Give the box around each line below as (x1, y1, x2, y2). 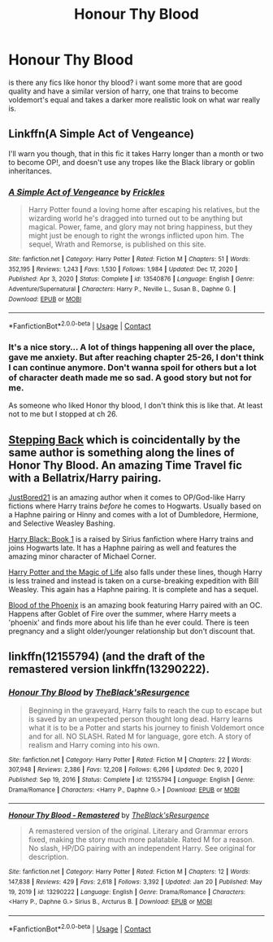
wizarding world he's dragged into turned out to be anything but (28, 213, 244, 224)
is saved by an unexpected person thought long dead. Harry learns (28, 713, 253, 724)
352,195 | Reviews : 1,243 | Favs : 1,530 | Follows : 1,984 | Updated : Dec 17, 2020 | (8, 265, 238, 273)
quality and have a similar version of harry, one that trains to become (8, 86, 239, 96)
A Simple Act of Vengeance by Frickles (8, 186, 165, 198)
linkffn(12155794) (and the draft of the (8, 650, 206, 664)
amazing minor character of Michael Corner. (8, 552, 157, 561)
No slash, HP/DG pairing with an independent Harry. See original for (28, 844, 256, 853)
